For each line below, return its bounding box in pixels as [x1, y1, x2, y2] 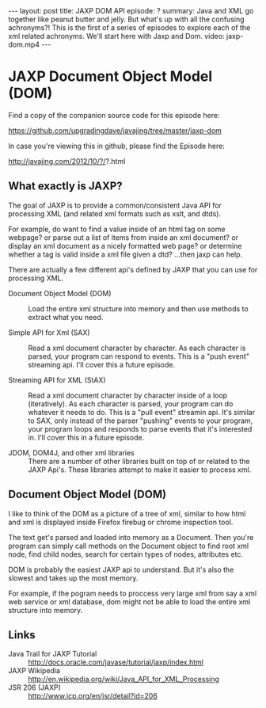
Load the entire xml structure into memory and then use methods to [28, 303, 249, 314]
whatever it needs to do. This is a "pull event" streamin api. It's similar [28, 407, 256, 417]
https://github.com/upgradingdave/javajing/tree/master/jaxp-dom [8, 125, 222, 135]
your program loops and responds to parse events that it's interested [28, 424, 253, 433]
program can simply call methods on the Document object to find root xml [8, 541, 249, 550]
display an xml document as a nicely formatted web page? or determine [8, 241, 242, 250]
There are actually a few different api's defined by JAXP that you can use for [8, 265, 258, 274]
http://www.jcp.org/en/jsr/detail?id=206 [28, 691, 158, 701]
